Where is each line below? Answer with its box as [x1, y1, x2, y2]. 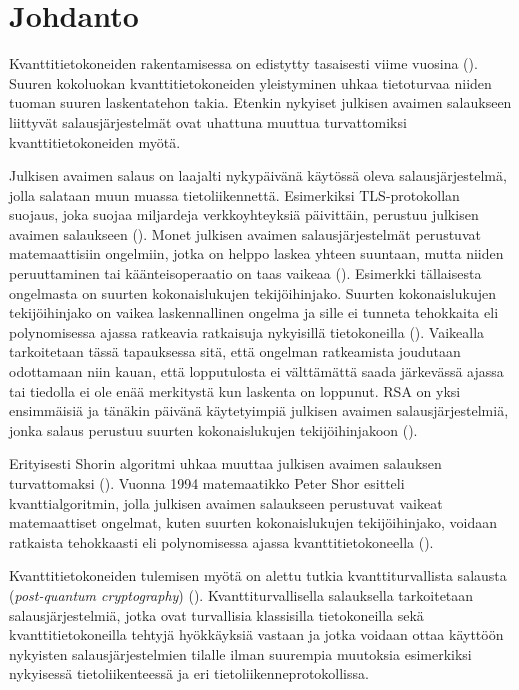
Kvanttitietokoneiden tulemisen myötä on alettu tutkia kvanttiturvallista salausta [9, 565, 507, 586]
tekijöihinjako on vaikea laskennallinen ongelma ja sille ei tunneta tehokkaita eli [9, 302, 499, 323]
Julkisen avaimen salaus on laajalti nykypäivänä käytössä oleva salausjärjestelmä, [9, 165, 507, 186]
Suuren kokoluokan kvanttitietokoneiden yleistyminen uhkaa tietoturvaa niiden [9, 72, 492, 93]
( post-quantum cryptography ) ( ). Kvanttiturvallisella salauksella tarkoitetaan [9, 584, 474, 605]
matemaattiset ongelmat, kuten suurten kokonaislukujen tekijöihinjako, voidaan [9, 512, 497, 533]
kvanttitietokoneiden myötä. [9, 131, 181, 152]
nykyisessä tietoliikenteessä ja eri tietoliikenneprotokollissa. [9, 663, 369, 684]
